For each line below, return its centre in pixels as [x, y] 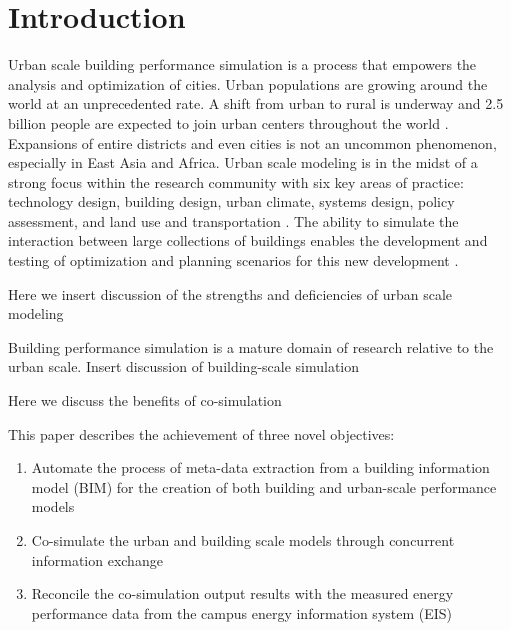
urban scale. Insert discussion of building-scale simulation [184, 366]
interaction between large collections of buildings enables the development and [248, 240]
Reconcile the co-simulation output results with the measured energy [242, 593]
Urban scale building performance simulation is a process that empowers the [242, 64]
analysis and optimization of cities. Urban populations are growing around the [248, 83]
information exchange [97, 559]
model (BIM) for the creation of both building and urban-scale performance [264, 486]
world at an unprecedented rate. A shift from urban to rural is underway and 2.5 [256, 103]
